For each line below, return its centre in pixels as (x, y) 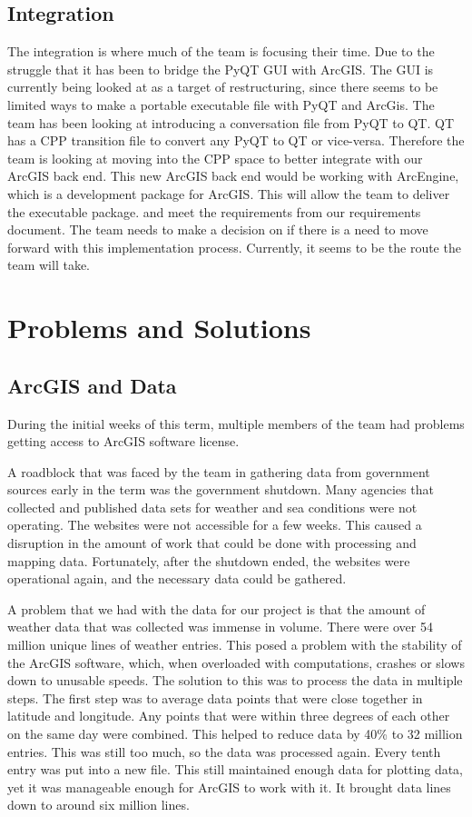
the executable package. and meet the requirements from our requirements (214, 211)
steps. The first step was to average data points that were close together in (215, 697)
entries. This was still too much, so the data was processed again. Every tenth (224, 751)
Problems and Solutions (159, 328)
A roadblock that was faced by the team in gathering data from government (219, 471)
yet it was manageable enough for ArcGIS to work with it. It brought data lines (229, 787)
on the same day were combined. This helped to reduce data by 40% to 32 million (235, 733)
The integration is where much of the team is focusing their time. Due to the (221, 51)
